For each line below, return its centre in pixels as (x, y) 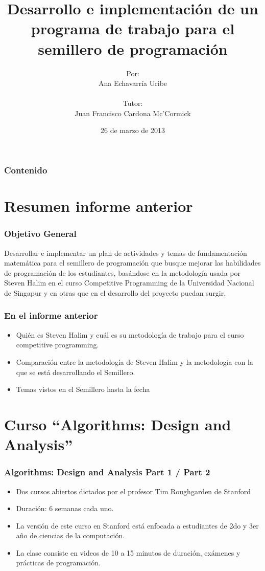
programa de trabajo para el (133, 28)
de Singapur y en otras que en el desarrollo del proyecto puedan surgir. (115, 292)
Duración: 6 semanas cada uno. (65, 508)
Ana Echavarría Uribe (133, 83)
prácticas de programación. (58, 563)
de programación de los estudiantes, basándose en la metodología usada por (122, 272)
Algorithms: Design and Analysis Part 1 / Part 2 (107, 472)
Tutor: (133, 103)
